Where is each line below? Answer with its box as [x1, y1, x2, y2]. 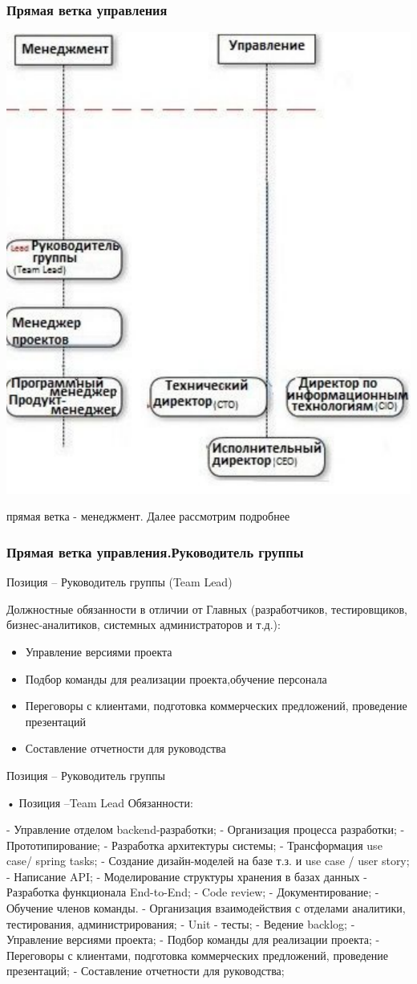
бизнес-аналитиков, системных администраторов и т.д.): [6, 616, 281, 633]
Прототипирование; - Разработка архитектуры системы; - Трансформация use [6, 836, 383, 853]
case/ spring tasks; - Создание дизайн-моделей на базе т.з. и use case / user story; [6, 852, 410, 869]
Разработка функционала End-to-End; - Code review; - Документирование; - [6, 884, 379, 900]
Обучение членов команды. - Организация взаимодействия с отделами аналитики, [6, 900, 406, 917]
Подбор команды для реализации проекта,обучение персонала [25, 670, 327, 687]
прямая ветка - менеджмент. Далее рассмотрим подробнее [6, 508, 290, 525]
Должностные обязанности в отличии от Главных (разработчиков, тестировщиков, [6, 600, 408, 617]
